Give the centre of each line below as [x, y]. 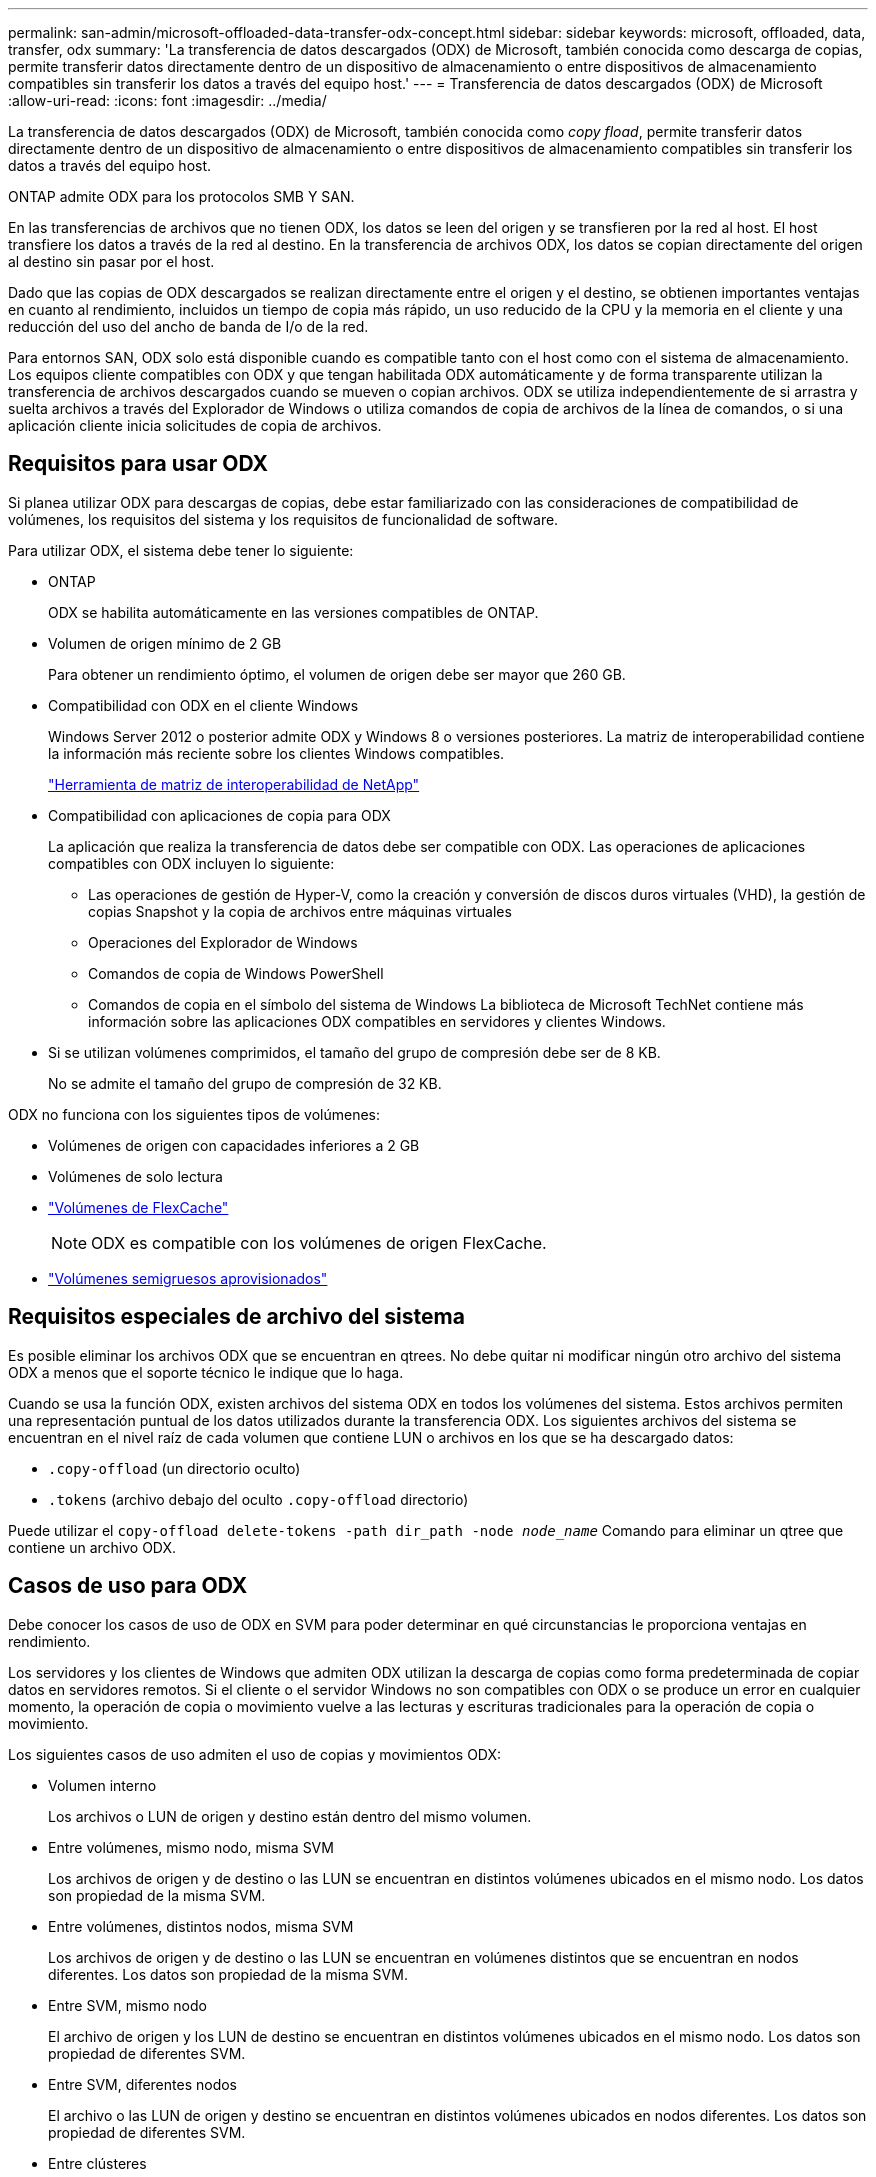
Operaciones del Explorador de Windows [223, 942]
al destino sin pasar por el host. [111, 261]
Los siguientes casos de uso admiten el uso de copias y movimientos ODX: [255, 1754]
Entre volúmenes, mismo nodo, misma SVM [191, 1847]
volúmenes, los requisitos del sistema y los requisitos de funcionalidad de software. [283, 519]
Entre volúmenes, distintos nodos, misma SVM [201, 1926]
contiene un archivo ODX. [92, 1547]
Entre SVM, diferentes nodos [142, 2084]
